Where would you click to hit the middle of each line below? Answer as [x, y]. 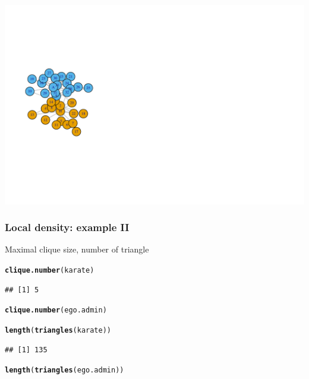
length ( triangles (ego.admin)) [64, 370]
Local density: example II [67, 227]
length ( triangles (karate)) [58, 330]
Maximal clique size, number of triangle [77, 249]
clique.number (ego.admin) [56, 310]
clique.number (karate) [50, 271]
